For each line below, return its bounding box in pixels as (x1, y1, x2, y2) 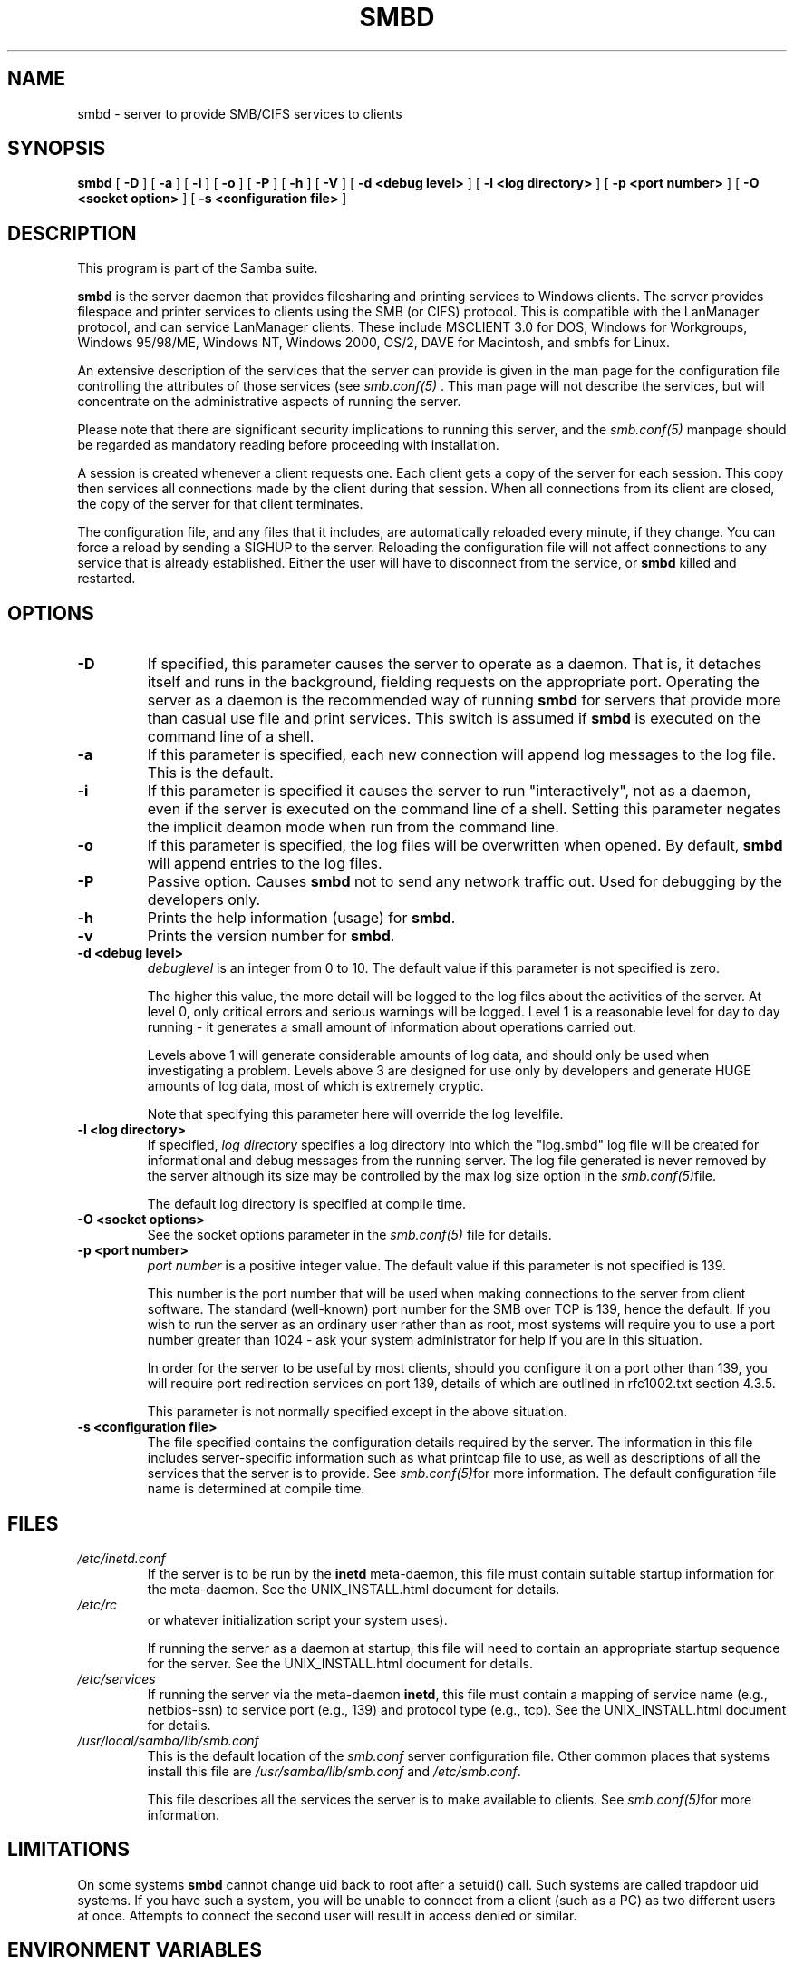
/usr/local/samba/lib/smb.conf (77, 1732, 259, 1748)
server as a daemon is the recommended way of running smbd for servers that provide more (147, 691, 781, 710)
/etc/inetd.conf (77, 1550, 166, 1566)
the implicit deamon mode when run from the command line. (147, 818, 559, 837)
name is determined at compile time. (147, 1481, 365, 1497)
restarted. (77, 570, 136, 587)
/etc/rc (77, 1596, 118, 1612)
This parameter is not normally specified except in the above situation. (147, 1404, 567, 1420)
